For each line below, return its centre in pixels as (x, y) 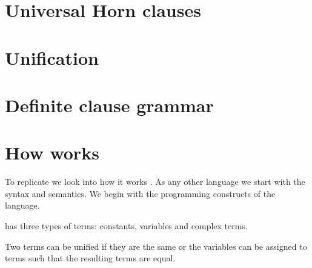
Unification (52, 57)
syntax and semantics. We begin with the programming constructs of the (140, 193)
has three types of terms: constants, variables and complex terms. (126, 226)
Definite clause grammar (109, 105)
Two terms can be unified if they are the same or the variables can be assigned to (156, 246)
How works (52, 152)
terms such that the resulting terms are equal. (90, 258)
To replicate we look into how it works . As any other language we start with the (155, 182)
